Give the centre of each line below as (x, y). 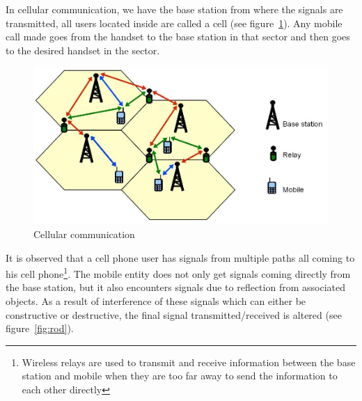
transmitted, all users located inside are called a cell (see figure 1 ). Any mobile (174, 23)
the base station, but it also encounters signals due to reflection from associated (175, 287)
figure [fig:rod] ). (40, 328)
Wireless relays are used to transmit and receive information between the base (189, 362)
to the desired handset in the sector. (83, 50)
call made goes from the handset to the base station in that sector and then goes (178, 37)
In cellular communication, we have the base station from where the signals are (174, 9)
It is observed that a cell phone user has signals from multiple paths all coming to (180, 257)
